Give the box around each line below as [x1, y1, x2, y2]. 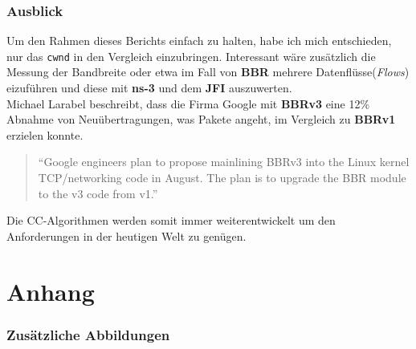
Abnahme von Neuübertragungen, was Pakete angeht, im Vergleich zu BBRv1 [6, 111, 396, 128]
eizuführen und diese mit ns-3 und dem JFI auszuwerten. [6, 79, 292, 96]
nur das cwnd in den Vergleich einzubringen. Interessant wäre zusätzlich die [6, 47, 376, 64]
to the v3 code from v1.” [38, 185, 158, 201]
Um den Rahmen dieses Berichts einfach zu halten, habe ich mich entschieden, [6, 32, 392, 49]
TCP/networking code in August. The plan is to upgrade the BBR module [38, 169, 406, 186]
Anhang [6, 274, 95, 307]
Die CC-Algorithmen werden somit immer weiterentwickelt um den [6, 212, 336, 229]
